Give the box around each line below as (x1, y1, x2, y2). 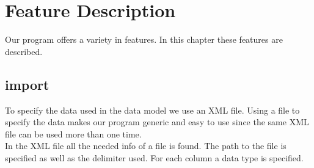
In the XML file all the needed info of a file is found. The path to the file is (5, 139, 287, 152)
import (5, 75, 49, 93)
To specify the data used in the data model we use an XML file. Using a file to (5, 103, 300, 116)
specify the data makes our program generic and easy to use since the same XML (5, 115, 309, 128)
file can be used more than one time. (5, 127, 142, 140)
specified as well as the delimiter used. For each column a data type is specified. (5, 151, 304, 164)
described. (5, 45, 43, 57)
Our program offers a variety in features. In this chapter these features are (5, 33, 283, 46)
